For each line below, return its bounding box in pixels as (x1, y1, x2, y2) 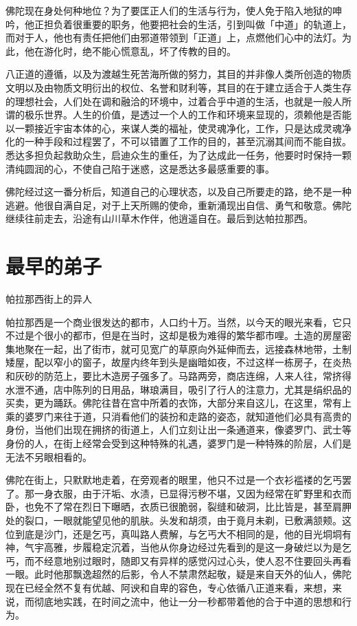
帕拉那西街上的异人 (5, 292, 92, 306)
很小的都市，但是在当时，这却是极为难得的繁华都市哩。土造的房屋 (43, 328, 342, 343)
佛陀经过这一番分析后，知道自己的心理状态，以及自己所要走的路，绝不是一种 (5, 184, 352, 199)
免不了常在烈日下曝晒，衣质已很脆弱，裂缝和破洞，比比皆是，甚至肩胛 (34, 499, 352, 514)
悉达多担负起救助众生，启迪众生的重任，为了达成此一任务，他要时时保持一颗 (5, 147, 352, 162)
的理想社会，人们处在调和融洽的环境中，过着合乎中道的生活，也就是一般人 (5, 94, 342, 108)
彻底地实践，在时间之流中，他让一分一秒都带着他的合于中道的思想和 (34, 594, 342, 608)
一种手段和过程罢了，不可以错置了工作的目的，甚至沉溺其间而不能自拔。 (24, 134, 352, 149)
